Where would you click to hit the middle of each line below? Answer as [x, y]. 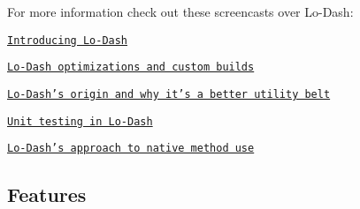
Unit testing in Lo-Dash [80, 121]
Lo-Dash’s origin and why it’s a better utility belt [169, 94]
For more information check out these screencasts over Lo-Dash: [180, 11]
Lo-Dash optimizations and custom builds [131, 67]
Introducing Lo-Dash [68, 40]
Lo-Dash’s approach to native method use [131, 149]
